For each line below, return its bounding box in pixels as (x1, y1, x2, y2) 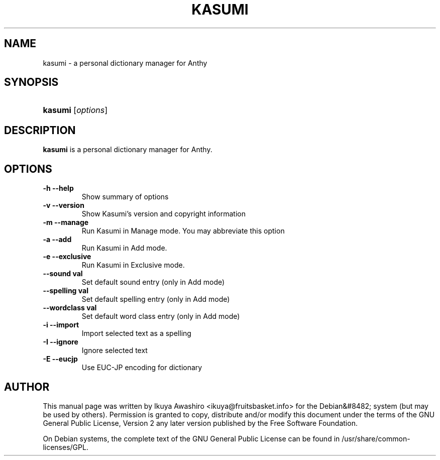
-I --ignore (43, 337, 78, 347)
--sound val (43, 269, 83, 278)
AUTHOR (4, 380, 50, 393)
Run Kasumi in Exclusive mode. (81, 261, 185, 270)
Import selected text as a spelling (81, 329, 191, 338)
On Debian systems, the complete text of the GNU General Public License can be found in (43, 434, 340, 443)
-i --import (43, 320, 79, 329)
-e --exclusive (43, 252, 91, 261)
